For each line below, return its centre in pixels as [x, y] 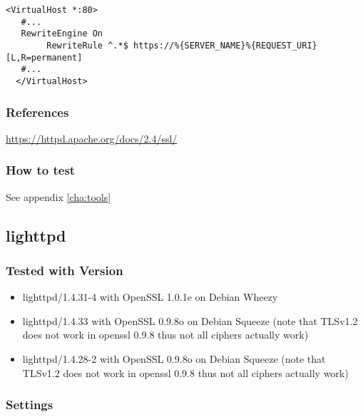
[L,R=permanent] [44, 57]
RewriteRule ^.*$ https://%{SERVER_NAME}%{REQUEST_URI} [182, 45]
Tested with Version [65, 270]
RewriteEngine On [62, 34]
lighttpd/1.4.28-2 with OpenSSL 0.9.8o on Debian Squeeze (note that [174, 359]
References [37, 112]
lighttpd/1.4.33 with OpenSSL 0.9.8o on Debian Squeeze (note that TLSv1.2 [190, 320]
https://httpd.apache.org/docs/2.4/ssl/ [92, 138]
